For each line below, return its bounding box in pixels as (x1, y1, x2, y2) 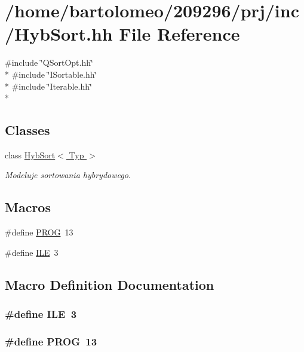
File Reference (119, 22, 240, 46)
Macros (5, 198, 51, 216)
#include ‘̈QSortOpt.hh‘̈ (5, 56, 93, 69)
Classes (5, 121, 50, 139)
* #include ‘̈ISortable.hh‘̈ (5, 68, 97, 80)
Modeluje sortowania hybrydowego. (5, 169, 131, 181)
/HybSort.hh (5, 22, 113, 46)
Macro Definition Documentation (5, 275, 214, 293)
